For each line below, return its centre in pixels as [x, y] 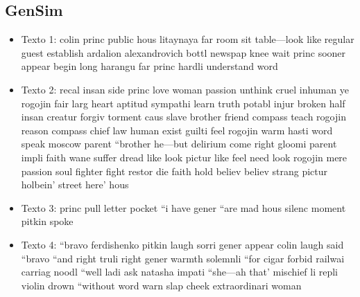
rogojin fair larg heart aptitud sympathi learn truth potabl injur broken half [183, 103]
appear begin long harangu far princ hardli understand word [149, 66]
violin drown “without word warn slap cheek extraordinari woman [161, 285]
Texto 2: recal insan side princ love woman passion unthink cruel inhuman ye [185, 89]
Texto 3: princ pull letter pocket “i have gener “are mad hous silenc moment [183, 207]
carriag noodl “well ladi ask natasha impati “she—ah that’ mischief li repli [180, 272]
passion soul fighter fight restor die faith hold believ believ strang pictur [174, 171]
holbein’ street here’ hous [75, 184]
